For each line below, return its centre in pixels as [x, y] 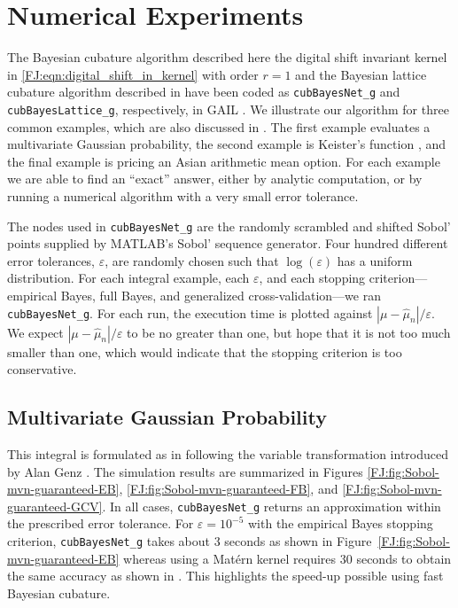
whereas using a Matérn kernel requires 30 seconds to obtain [287, 558]
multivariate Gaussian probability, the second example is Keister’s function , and [226, 144]
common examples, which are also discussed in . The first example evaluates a [219, 126]
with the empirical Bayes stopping [341, 523]
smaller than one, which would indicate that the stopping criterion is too [205, 351]
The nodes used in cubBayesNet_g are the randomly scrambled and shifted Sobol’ [229, 226]
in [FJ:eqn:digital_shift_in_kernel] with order [133, 74]
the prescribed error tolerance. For [101, 523]
